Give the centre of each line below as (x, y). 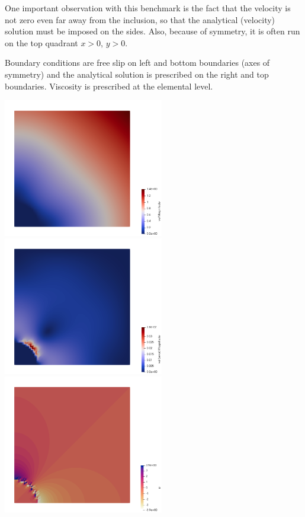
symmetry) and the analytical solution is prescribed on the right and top (137, 74)
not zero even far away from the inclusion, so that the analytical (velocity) (140, 19)
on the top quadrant (41, 42)
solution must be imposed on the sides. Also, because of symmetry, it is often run (152, 31)
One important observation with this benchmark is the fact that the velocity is (148, 8)
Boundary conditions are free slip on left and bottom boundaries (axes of (137, 63)
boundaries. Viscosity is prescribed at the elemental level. (109, 86)
